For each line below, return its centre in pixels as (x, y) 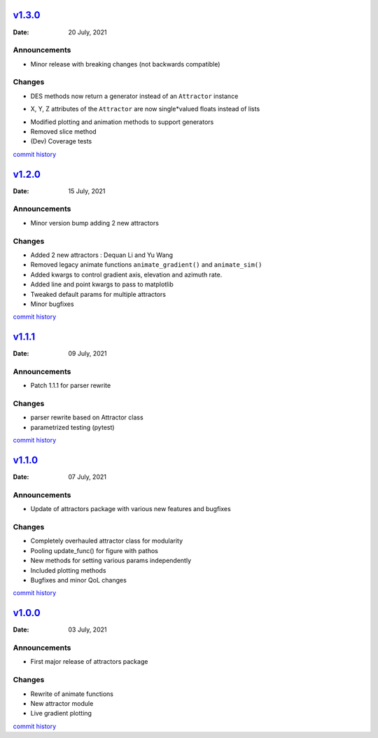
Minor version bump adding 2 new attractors (94, 223)
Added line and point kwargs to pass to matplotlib (102, 284)
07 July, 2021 (87, 477)
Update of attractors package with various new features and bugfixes (131, 509)
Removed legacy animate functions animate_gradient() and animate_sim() (146, 265)
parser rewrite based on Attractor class (87, 417)
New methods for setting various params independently (111, 561)
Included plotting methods (68, 570)
